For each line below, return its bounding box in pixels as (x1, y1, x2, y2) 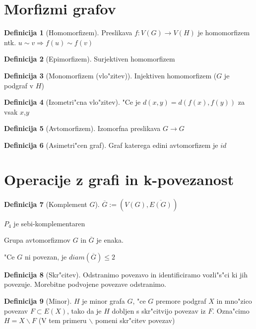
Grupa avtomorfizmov (4, 235, 70, 245)
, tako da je (66, 305, 102, 316)
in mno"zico (216, 295, 252, 306)
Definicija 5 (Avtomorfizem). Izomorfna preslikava (4, 123, 161, 133)
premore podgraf (155, 295, 206, 306)
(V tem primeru (38, 315, 87, 326)
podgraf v (4, 80, 34, 90)
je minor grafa (82, 295, 125, 306)
